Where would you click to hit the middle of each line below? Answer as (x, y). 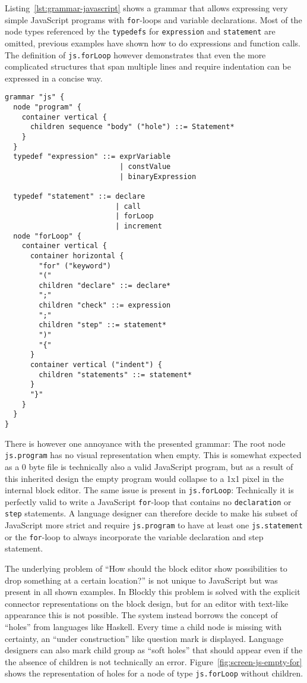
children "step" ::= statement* (103, 325)
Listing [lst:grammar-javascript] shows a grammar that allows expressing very (146, 8)
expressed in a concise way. (54, 78)
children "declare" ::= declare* (105, 285)
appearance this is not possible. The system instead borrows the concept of (141, 615)
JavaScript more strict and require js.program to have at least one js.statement (154, 525)
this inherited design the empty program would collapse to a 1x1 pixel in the (144, 478)
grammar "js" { (35, 97)
